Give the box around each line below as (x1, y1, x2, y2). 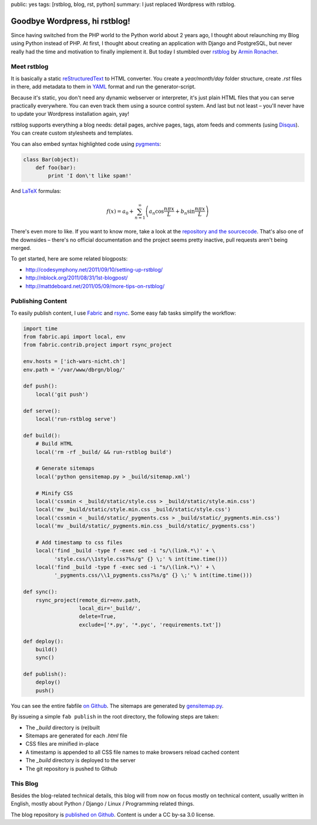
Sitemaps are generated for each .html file (25, 732, 127, 739)
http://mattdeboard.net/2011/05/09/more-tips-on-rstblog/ (25, 282, 165, 289)
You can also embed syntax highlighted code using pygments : (11, 140, 161, 147)
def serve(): (23, 408, 61, 414)
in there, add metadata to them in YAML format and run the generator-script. (11, 83, 196, 91)
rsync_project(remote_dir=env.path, (35, 597, 141, 603)
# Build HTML (35, 440, 73, 447)
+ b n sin (175, 208, 195, 216)
